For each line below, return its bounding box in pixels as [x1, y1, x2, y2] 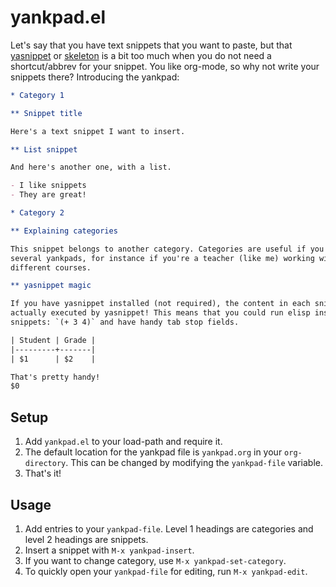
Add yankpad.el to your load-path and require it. [24, 436, 223, 448]
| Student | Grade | [10, 335, 97, 345]
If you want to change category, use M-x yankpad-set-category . [24, 554, 287, 566]
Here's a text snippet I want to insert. [10, 126, 186, 136]
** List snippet [10, 144, 78, 155]
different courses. [10, 262, 92, 273]
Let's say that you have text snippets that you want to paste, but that [10, 39, 293, 51]
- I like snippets [10, 181, 87, 191]
